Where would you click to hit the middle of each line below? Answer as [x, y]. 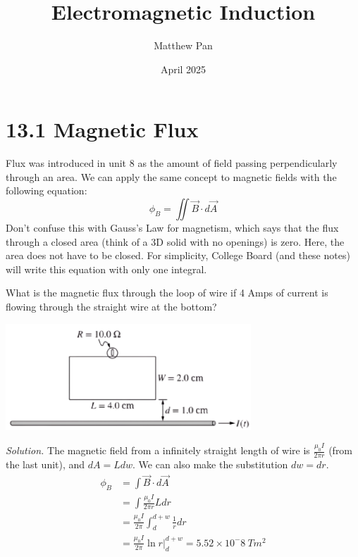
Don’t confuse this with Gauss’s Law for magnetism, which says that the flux [172, 228]
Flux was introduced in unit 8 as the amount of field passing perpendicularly [172, 163]
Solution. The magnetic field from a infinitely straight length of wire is [158, 450]
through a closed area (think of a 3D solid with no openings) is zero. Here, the [175, 241]
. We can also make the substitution [210, 464]
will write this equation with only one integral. [106, 269]
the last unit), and [45, 464]
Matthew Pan [183, 45]
